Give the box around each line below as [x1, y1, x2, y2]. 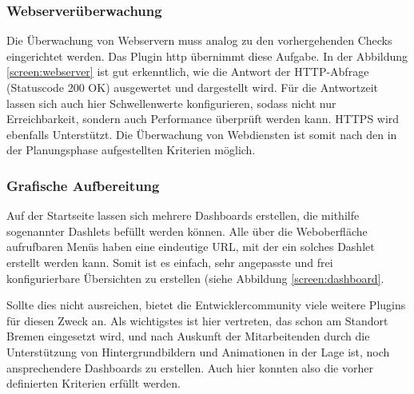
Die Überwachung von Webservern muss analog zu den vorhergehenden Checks [6, 32, 392, 49]
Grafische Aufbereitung [6, 175, 160, 195]
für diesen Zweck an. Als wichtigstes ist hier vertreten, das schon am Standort [6, 312, 388, 328]
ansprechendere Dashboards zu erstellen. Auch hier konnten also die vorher [6, 359, 373, 376]
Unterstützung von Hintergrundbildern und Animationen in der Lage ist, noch [6, 343, 390, 360]
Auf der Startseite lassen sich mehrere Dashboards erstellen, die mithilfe [6, 207, 360, 224]
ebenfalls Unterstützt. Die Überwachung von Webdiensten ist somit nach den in [6, 125, 397, 142]
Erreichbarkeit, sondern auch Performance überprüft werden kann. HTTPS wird [6, 110, 400, 127]
